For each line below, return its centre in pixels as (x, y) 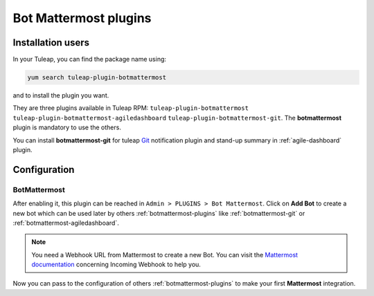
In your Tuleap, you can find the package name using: (89, 59)
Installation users (51, 43)
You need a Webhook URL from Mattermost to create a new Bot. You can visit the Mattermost (164, 255)
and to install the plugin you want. (61, 95)
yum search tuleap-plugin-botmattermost (97, 77)
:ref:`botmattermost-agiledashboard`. (66, 223)
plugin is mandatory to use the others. (67, 127)
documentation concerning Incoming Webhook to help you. (116, 265)
